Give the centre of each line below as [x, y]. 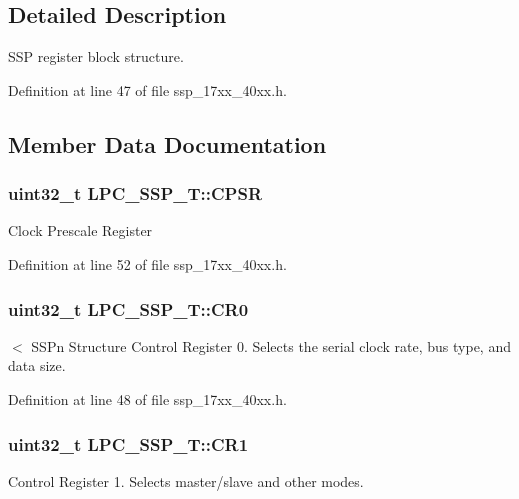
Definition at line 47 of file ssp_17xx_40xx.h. [147, 89]
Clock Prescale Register [80, 230]
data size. [37, 365]
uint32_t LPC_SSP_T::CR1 [128, 443]
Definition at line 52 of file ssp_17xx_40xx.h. [147, 263]
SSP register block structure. [96, 56]
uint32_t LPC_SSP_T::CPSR [135, 193]
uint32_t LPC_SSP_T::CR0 [128, 308]
